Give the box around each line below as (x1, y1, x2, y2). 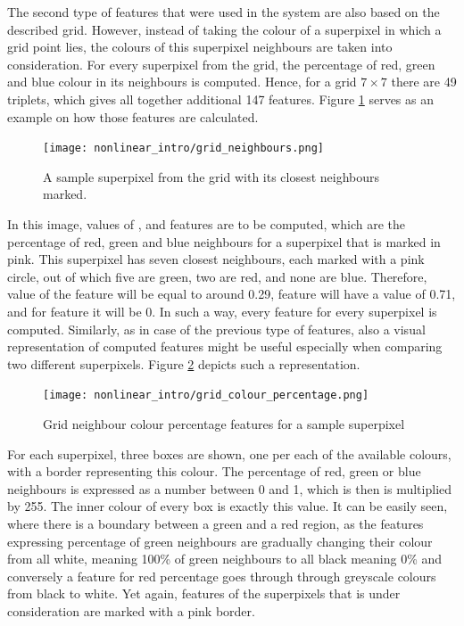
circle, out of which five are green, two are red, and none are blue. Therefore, (7, 267, 427, 285)
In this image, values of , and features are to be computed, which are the (7, 215, 405, 233)
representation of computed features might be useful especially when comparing (7, 337, 443, 356)
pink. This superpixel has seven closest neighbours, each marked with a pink (7, 250, 425, 268)
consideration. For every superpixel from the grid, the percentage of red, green (7, 54, 435, 73)
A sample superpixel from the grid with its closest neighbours (43, 167, 380, 185)
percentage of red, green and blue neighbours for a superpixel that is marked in (7, 232, 441, 251)
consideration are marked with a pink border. (7, 601, 255, 620)
